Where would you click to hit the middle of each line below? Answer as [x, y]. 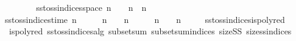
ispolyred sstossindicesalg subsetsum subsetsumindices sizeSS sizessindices [150, 31]
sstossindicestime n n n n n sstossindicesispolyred [145, 19]
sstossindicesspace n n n [91, 7]
